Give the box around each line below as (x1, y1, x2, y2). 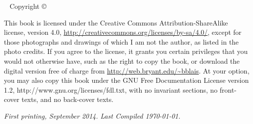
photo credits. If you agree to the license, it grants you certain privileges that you (4, 46, 248, 56)
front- (219, 84, 237, 95)
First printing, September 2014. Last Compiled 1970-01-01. (4, 110, 181, 121)
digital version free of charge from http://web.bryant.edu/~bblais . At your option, (4, 65, 250, 75)
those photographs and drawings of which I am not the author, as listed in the (4, 36, 239, 47)
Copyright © (9, 1, 46, 11)
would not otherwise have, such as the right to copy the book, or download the (4, 55, 240, 66)
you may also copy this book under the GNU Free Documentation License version (4, 75, 249, 85)
